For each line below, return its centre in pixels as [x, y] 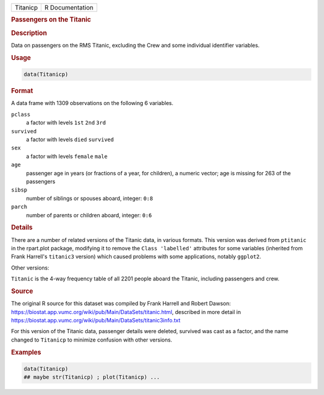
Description [29, 33]
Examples [26, 352]
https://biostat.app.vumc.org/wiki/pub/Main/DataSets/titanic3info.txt [96, 320]
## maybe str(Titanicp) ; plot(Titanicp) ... [92, 377]
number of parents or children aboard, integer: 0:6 [89, 215]
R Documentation [69, 8]
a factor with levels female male [67, 156]
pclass [21, 114]
